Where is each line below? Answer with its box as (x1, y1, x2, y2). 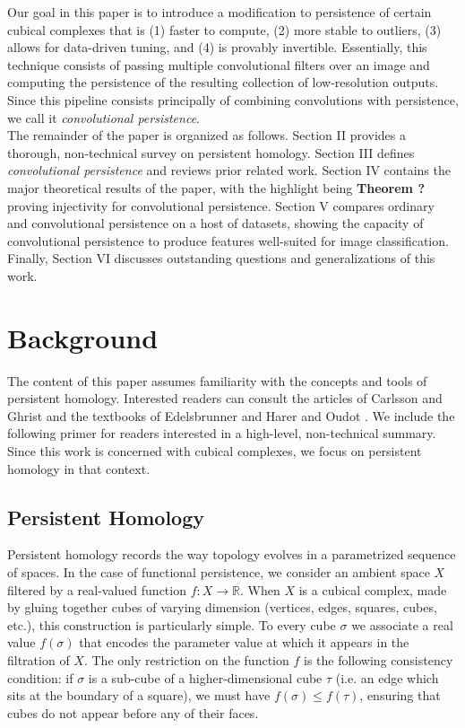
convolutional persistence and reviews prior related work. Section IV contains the (7, 161, 451, 180)
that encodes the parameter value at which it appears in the (79, 633, 409, 652)
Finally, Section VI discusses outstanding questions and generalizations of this (7, 249, 435, 268)
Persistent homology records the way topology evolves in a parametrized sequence (7, 545, 456, 564)
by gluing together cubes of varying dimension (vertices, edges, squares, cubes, (7, 598, 437, 617)
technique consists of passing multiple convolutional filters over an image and (7, 55, 430, 74)
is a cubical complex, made (298, 580, 447, 599)
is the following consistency (303, 650, 453, 669)
